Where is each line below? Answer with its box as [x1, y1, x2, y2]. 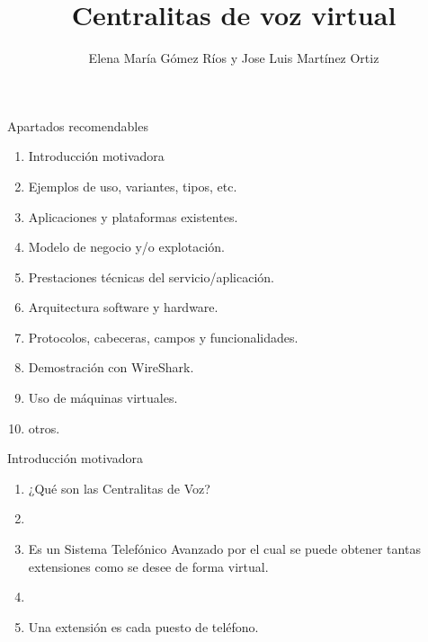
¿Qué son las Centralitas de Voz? [28, 478, 210, 497]
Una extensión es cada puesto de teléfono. [28, 617, 259, 636]
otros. [28, 418, 60, 437]
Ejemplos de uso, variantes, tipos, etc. [28, 176, 237, 195]
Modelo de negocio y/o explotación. [28, 237, 225, 256]
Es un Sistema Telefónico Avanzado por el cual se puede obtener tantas [28, 539, 421, 558]
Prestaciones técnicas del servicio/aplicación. [28, 267, 274, 286]
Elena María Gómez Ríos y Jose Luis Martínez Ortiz [88, 49, 379, 67]
